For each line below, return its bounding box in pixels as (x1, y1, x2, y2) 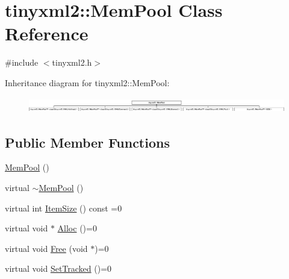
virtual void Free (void (5, 242, 88, 254)
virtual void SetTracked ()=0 (5, 262, 112, 275)
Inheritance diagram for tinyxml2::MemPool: (5, 76, 170, 89)
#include (5, 56, 39, 69)
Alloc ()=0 (57, 222, 97, 234)
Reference (5, 21, 89, 46)
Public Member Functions (5, 133, 170, 151)
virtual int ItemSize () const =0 (5, 201, 122, 214)
